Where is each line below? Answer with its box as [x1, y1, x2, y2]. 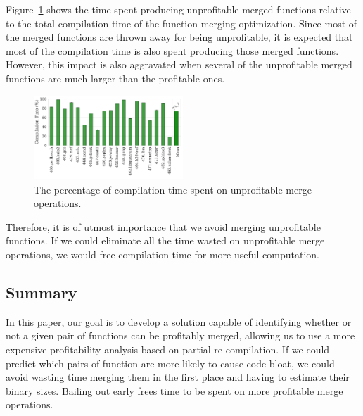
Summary [6, 281, 77, 303]
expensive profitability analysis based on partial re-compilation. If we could [6, 341, 330, 356]
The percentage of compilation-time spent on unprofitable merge [34, 182, 312, 196]
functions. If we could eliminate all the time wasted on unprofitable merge [6, 233, 325, 248]
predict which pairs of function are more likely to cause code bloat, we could [6, 355, 335, 370]
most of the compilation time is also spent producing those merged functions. [6, 43, 339, 58]
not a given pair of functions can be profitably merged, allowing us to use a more [6, 328, 355, 343]
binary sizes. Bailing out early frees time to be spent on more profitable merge [6, 383, 343, 398]
